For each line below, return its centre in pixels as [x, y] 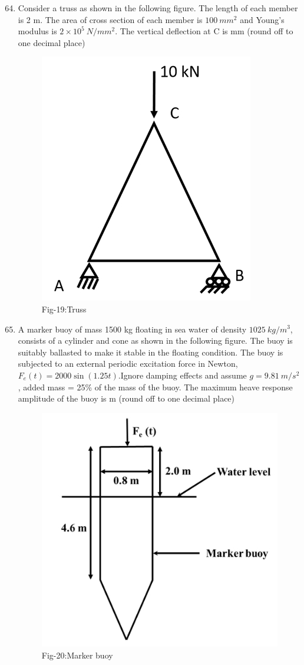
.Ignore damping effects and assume [182, 375]
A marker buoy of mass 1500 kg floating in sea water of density [132, 329]
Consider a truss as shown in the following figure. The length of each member [158, 8]
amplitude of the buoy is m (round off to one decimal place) [126, 398]
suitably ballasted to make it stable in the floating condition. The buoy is [151, 352]
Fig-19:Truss [64, 309]
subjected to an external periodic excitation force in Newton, [128, 364]
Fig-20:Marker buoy [77, 655]
